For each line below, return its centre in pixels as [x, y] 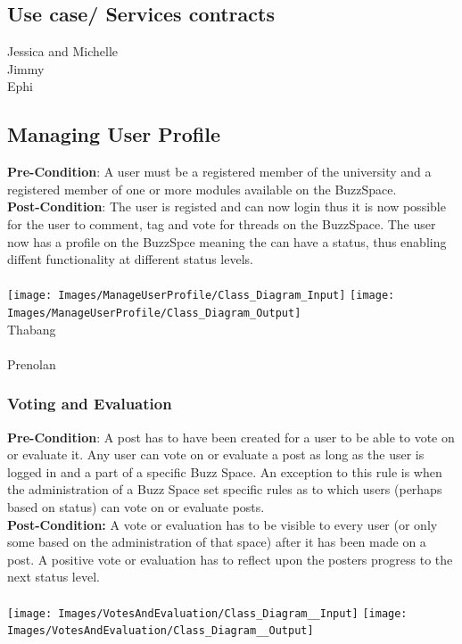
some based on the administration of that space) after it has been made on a [217, 542]
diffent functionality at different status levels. [130, 259]
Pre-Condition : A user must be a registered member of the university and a [219, 172]
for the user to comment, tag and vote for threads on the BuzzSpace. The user [222, 223]
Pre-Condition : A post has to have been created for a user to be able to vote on [231, 437]
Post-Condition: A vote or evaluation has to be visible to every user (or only [223, 524]
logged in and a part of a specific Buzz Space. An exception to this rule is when [225, 471]
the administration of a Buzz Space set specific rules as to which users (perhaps [225, 489]
